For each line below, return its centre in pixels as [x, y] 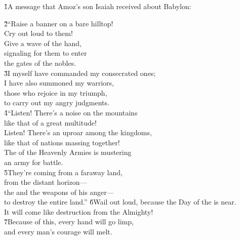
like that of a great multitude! [50, 122]
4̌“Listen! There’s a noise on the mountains [71, 112]
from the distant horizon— [46, 182]
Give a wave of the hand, [43, 43]
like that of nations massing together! [62, 142]
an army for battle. [34, 162]
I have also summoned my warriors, [59, 83]
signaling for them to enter [46, 53]
